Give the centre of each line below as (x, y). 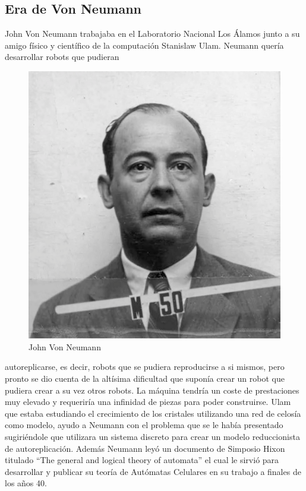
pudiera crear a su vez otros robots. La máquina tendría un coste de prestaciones (152, 390)
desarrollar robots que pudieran (62, 57)
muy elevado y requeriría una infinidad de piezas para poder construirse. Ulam (148, 402)
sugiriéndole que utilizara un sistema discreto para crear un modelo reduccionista (152, 436)
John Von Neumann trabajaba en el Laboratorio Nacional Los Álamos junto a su (152, 34)
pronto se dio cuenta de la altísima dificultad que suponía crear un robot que (145, 378)
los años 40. (26, 483)
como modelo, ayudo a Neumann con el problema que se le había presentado (144, 425)
